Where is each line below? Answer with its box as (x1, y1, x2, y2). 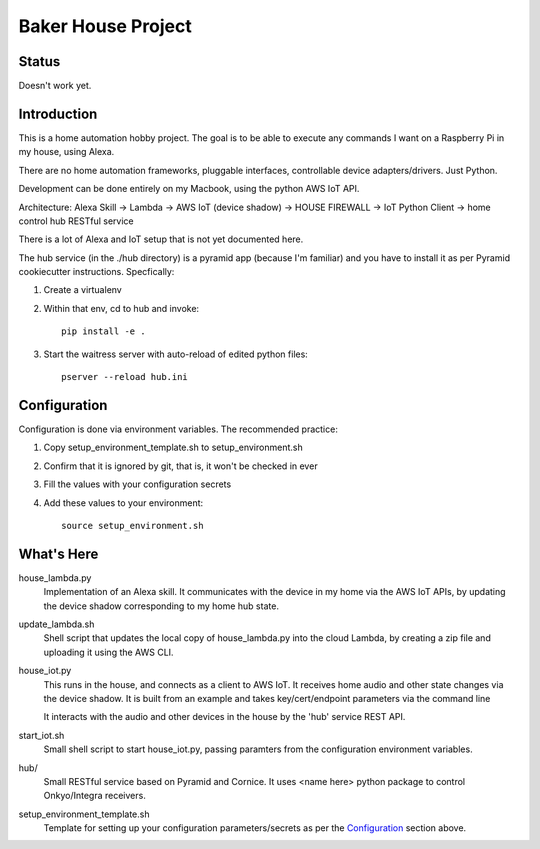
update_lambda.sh (18, 618, 95, 630)
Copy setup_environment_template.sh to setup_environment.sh (43, 441, 304, 454)
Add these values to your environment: (43, 496, 204, 509)
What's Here (18, 545, 99, 562)
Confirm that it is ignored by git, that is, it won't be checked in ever (43, 460, 319, 472)
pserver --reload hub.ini (61, 371, 189, 383)
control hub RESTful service (18, 215, 134, 227)
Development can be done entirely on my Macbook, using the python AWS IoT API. (18, 183, 360, 195)
